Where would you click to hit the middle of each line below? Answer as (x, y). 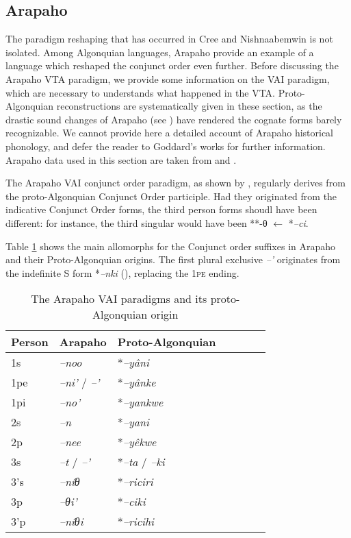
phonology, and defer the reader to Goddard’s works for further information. (166, 146)
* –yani (133, 422)
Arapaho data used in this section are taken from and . (121, 159)
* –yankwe (140, 402)
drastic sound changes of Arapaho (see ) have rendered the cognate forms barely (174, 119)
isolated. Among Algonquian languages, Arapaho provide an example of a (160, 52)
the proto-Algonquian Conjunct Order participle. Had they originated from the (171, 196)
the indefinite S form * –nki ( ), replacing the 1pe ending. (122, 272)
